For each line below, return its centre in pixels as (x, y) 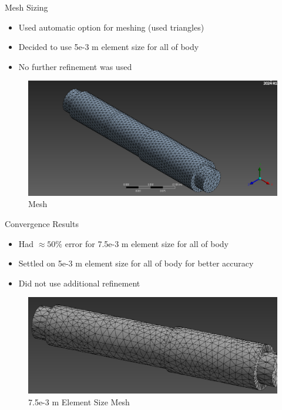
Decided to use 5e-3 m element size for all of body (109, 47)
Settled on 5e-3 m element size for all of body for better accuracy (136, 263)
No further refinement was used (75, 66)
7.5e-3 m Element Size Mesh (79, 401)
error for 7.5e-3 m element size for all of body (147, 243)
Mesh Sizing (26, 7)
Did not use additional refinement (79, 283)
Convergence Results (42, 224)
